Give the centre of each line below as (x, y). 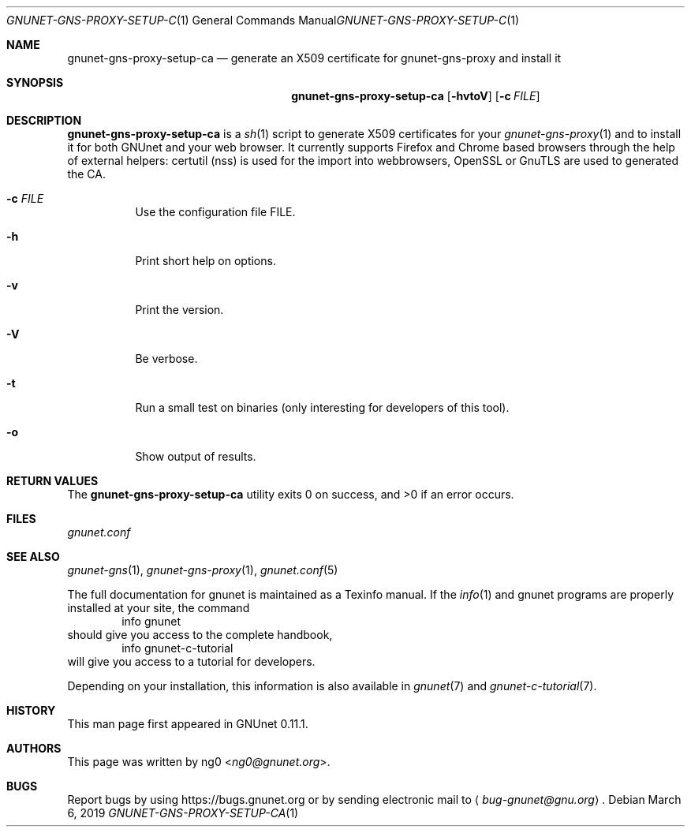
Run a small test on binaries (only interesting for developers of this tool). (322, 407)
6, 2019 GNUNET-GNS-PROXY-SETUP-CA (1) (183, 813)
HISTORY (31, 710)
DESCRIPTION (44, 120)
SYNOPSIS (35, 82)
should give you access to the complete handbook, (200, 635)
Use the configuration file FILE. (215, 212)
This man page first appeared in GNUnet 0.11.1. (188, 724)
